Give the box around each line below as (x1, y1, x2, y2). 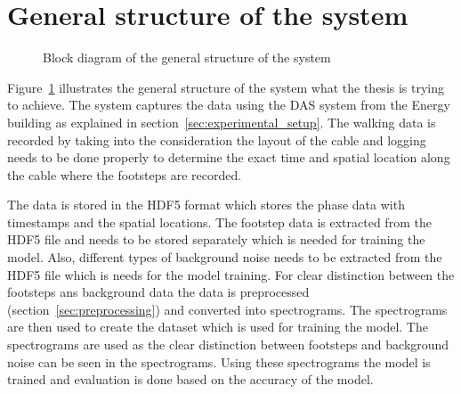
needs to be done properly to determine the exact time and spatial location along (7, 148, 450, 167)
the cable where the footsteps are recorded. (7, 165, 242, 184)
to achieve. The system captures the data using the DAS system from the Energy (7, 95, 450, 114)
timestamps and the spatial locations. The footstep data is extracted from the (7, 212, 432, 231)
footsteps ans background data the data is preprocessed (7, 283, 310, 301)
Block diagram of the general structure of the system (43, 48, 331, 67)
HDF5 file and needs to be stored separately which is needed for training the (7, 230, 425, 249)
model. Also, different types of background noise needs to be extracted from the (7, 248, 442, 267)
